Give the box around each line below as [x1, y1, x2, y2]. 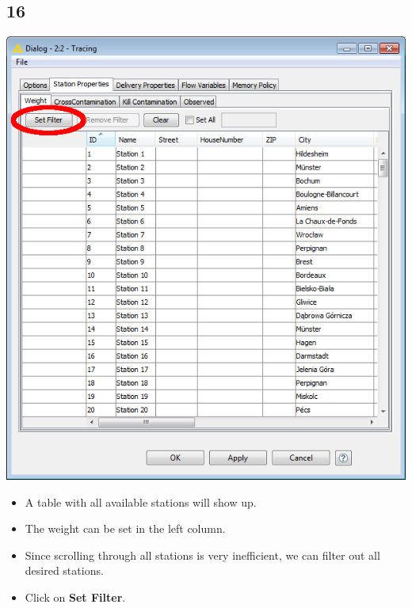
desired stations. [25, 562, 104, 579]
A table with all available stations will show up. [25, 493, 257, 510]
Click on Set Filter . [25, 589, 126, 606]
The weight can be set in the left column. [25, 520, 226, 537]
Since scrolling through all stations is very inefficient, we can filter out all [25, 546, 380, 563]
